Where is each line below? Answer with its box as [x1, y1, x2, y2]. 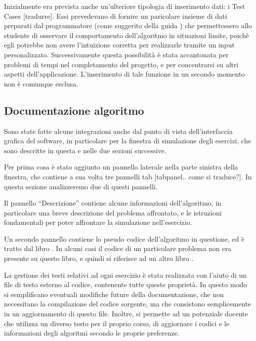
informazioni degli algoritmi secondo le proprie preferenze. [4, 328, 179, 338]
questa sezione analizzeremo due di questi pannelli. [4, 181, 158, 191]
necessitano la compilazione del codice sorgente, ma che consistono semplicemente [4, 298, 251, 309]
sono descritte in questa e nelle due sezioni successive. [4, 145, 167, 155]
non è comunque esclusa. [4, 78, 79, 88]
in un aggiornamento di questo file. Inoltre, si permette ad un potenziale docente [4, 308, 248, 319]
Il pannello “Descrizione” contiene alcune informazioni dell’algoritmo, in [4, 198, 221, 208]
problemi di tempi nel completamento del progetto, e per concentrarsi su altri [4, 59, 239, 69]
